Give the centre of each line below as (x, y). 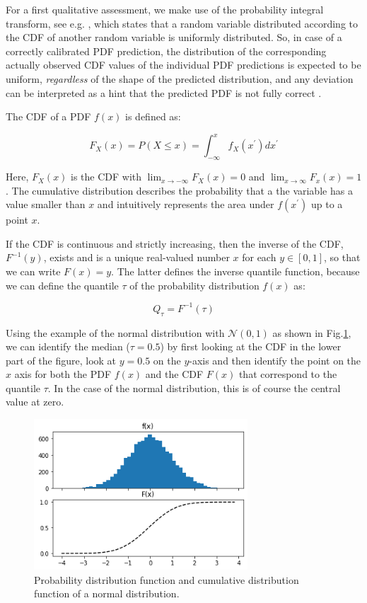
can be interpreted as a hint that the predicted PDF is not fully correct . (164, 92)
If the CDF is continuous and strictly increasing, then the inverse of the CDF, (175, 243)
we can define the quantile (62, 285)
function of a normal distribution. (107, 593)
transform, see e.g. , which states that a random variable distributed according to (182, 23)
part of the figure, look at (61, 360)
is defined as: (153, 116)
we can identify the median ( (68, 346)
